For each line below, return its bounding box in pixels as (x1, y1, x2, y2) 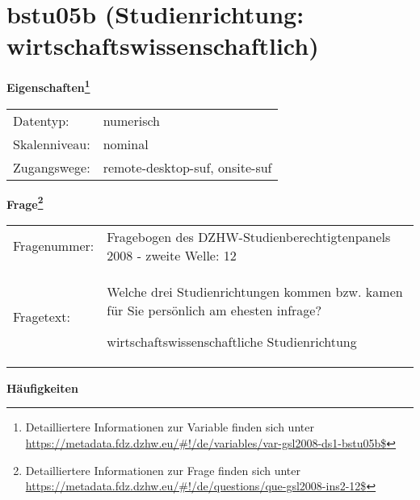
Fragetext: (13, 306, 70, 326)
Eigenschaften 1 (6, 77, 90, 95)
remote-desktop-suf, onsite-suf (103, 157, 272, 177)
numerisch (103, 110, 160, 130)
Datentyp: (13, 110, 69, 130)
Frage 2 (6, 193, 44, 212)
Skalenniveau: (13, 134, 90, 153)
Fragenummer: (13, 236, 94, 256)
